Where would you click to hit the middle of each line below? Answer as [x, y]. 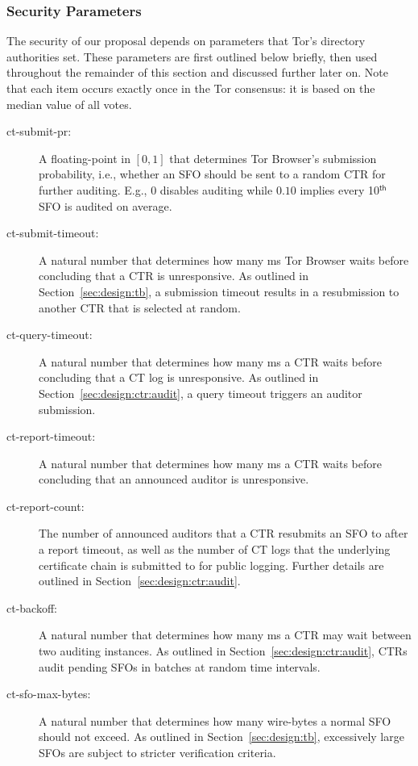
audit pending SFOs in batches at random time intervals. [180, 666]
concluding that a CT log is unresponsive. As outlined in [179, 377]
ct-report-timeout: [51, 436]
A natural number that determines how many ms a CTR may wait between [225, 635]
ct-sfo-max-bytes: [49, 694]
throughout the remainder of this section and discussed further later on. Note [197, 72]
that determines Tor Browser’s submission [273, 158]
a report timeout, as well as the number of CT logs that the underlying [215, 549]
